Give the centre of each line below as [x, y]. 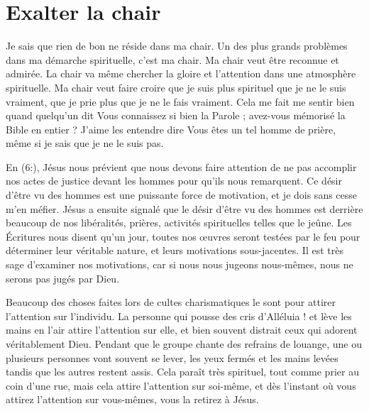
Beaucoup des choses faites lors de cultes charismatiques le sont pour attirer [171, 302]
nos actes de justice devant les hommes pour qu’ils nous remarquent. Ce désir [174, 181]
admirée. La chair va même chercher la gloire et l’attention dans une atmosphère [181, 73]
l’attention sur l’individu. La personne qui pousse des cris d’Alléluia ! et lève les [179, 316]
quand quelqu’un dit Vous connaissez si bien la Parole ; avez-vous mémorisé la [176, 115]
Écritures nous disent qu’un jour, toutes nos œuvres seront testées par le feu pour [183, 236]
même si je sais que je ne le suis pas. [85, 143]
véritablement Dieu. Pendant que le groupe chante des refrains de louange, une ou [184, 344]
